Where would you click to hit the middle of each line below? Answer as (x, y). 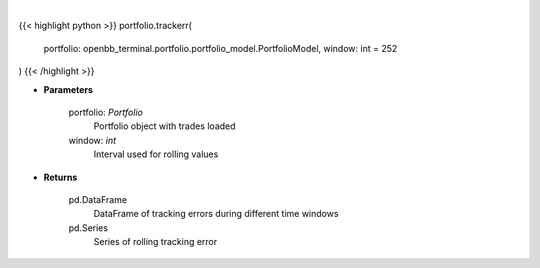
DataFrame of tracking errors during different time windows (216, 214)
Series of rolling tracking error (155, 242)
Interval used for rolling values (156, 154)
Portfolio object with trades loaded (164, 126)
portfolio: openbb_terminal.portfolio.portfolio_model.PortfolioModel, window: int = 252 (220, 48)
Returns (60, 177)
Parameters (68, 89)
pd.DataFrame (98, 199)
